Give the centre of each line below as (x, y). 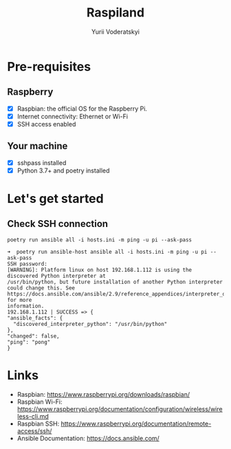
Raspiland (115, 13)
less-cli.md (33, 416)
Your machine (37, 146)
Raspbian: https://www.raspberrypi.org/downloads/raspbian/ (103, 394)
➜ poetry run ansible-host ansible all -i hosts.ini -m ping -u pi (107, 252)
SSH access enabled (46, 124)
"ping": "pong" (29, 342)
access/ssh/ (34, 430)
